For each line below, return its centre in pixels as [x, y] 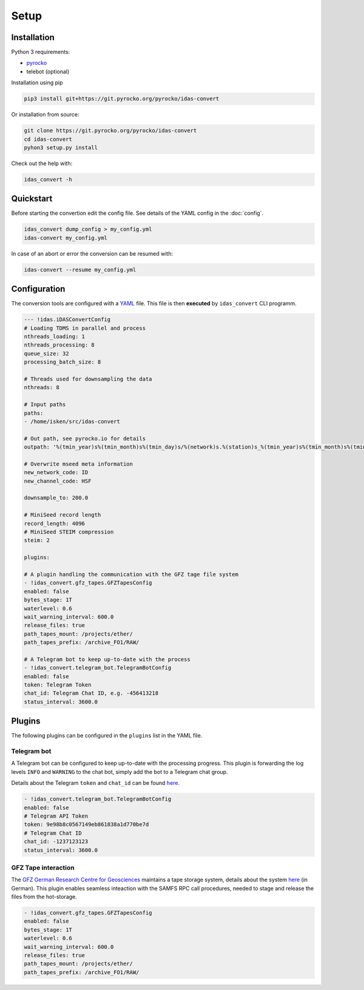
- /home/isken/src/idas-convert [72, 421]
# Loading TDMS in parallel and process [85, 328]
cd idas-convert [48, 139]
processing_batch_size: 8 [62, 362]
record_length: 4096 [54, 523]
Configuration [38, 289]
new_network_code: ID [56, 473]
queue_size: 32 [46, 353]
